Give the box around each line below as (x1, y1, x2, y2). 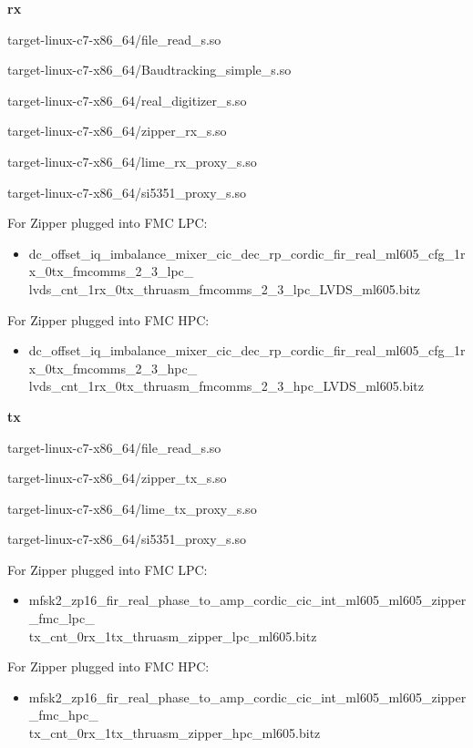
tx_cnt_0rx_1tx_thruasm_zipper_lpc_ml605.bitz (28, 626, 317, 645)
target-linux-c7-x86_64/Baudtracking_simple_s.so (7, 60, 292, 79)
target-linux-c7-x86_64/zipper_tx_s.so (7, 468, 227, 487)
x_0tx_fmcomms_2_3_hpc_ (28, 358, 198, 377)
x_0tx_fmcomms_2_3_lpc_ (28, 261, 194, 281)
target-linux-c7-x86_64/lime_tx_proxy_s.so (7, 498, 257, 517)
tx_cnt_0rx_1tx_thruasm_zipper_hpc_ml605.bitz (28, 723, 321, 743)
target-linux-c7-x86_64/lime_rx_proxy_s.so (7, 151, 257, 170)
